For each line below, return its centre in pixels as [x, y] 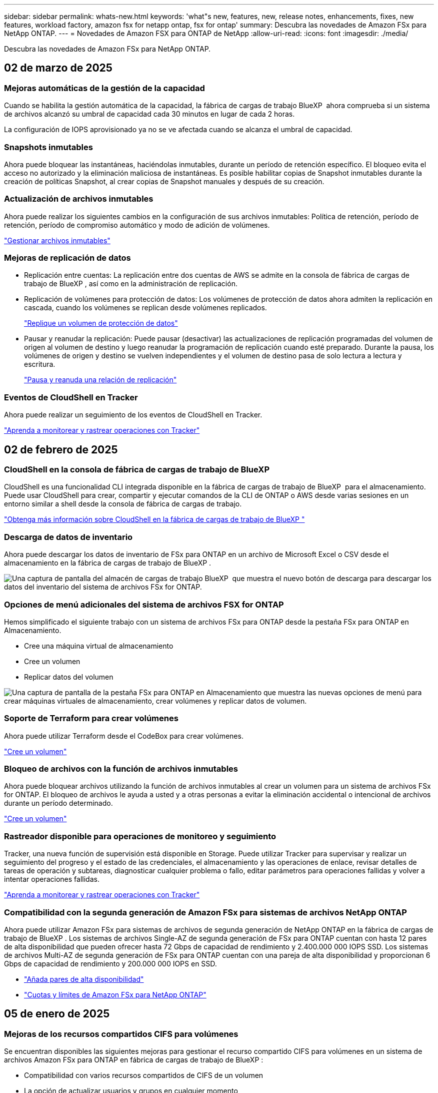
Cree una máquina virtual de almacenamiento [99, 646]
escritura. [40, 364]
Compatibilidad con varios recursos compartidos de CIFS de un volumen [144, 1075]
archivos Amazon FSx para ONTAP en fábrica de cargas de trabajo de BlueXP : [134, 1060]
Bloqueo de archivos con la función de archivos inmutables [121, 769]
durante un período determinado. [58, 803]
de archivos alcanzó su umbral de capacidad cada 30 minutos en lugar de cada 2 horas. [149, 114]
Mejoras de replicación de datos [67, 258]
